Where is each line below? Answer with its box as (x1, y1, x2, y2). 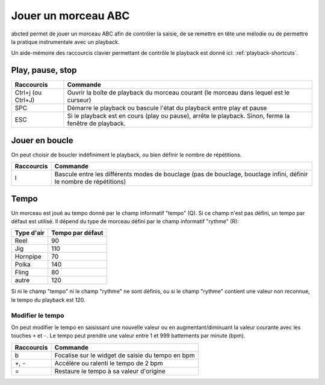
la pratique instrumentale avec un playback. (11, 38, 120, 45)
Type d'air (14, 229, 45, 237)
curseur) (67, 96, 91, 105)
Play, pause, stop (11, 65, 77, 75)
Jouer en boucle (11, 135, 73, 146)
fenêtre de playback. (67, 119, 126, 128)
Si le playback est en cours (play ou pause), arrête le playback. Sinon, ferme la (67, 112, 290, 120)
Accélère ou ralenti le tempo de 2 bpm (54, 359, 164, 367)
